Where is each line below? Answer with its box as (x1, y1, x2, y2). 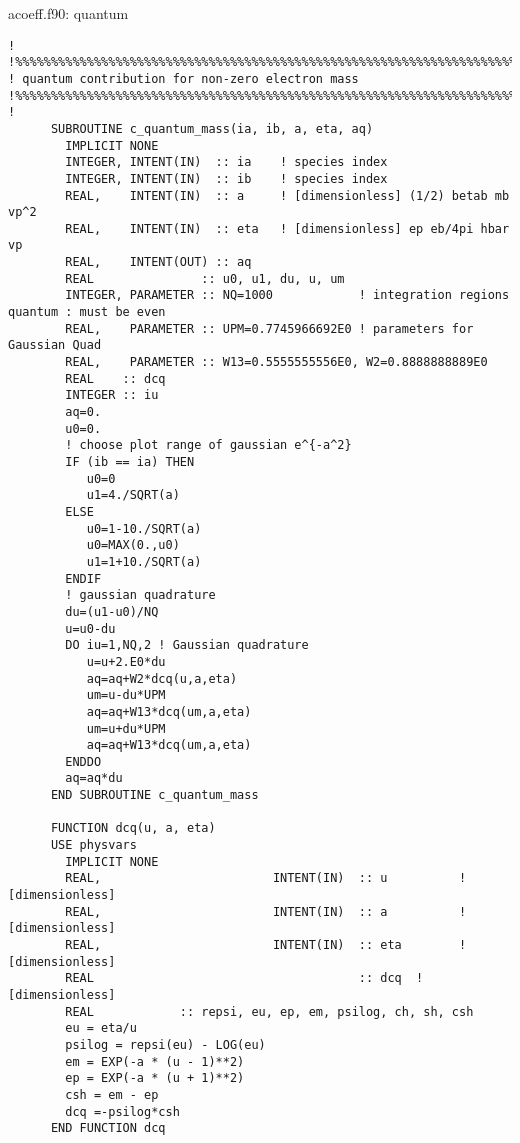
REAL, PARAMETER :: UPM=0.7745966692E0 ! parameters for (65, 321, 474, 336)
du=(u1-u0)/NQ (65, 604, 159, 619)
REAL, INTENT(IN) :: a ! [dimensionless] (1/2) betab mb (65, 188, 510, 203)
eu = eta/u (65, 1021, 137, 1036)
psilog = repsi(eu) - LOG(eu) (65, 1037, 266, 1052)
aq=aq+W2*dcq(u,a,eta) (86, 671, 238, 686)
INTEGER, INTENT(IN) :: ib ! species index (65, 171, 388, 186)
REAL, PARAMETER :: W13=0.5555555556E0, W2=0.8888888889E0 (65, 355, 488, 370)
